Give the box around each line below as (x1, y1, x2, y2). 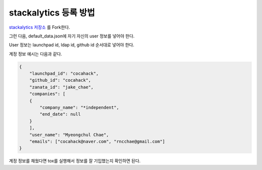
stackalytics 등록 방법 (9, 7, 95, 18)
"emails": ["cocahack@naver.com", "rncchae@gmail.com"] (29, 139, 165, 144)
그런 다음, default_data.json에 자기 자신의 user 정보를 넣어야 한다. (9, 33, 135, 39)
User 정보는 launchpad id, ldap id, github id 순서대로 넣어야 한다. (9, 42, 134, 48)
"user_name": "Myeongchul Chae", (29, 132, 109, 137)
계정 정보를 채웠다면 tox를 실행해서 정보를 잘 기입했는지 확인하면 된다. (9, 158, 141, 164)
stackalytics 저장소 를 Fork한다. (9, 24, 70, 30)
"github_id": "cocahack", (29, 78, 91, 83)
